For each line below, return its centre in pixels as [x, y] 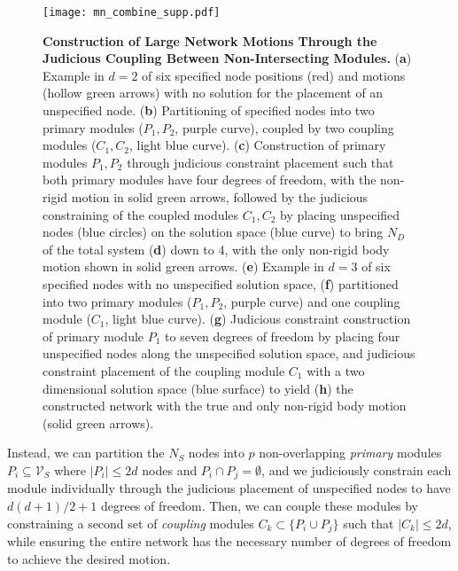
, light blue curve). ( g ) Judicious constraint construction [258, 319]
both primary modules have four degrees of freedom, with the [210, 180]
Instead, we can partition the [86, 453]
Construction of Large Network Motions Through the [210, 40]
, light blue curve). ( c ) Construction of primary [258, 145]
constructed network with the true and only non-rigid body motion [225, 406]
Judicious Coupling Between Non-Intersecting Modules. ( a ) [227, 58]
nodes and [170, 469]
